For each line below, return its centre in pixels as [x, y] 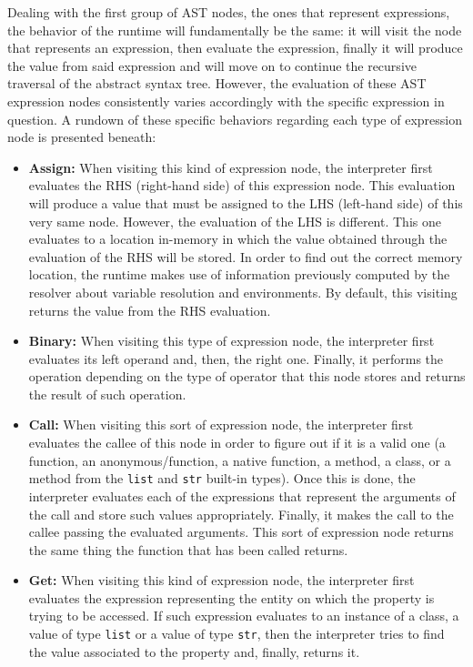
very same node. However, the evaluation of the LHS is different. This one [235, 221]
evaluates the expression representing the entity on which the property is [231, 597]
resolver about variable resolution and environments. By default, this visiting [243, 292]
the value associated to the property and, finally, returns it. [194, 651]
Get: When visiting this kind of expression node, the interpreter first [221, 580]
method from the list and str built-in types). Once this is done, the [222, 478]
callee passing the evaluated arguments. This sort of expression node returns [241, 532]
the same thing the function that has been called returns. [188, 549]
